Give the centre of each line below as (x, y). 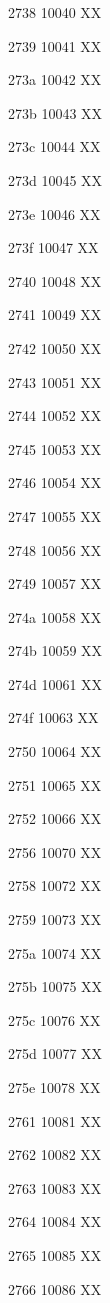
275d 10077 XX (55, 1053)
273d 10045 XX (55, 179)
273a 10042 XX (55, 79)
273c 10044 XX (54, 146)
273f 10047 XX (53, 247)
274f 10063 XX (53, 717)
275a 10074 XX (55, 952)
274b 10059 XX (55, 650)
